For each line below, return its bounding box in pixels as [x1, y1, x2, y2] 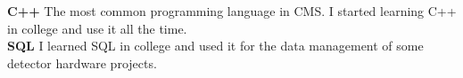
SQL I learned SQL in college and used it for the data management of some [7, 36, 424, 55]
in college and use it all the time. [7, 19, 187, 37]
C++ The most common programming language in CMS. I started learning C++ [7, 2, 457, 19]
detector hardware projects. [7, 53, 157, 72]
